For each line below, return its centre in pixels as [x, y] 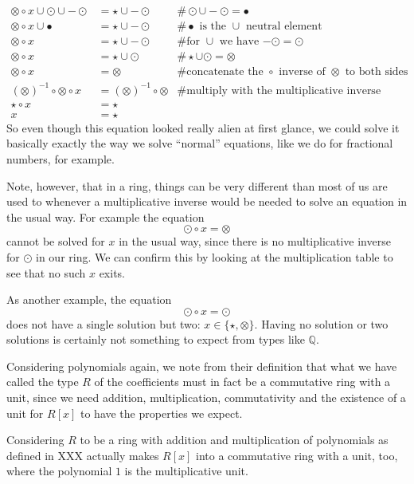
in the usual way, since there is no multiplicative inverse [255, 241]
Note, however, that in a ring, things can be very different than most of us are [197, 185]
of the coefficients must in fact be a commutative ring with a [242, 382]
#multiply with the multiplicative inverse [279, 91]
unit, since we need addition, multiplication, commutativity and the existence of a [206, 397]
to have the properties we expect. [161, 413]
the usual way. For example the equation [105, 216]
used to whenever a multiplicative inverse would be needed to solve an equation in [207, 201]
